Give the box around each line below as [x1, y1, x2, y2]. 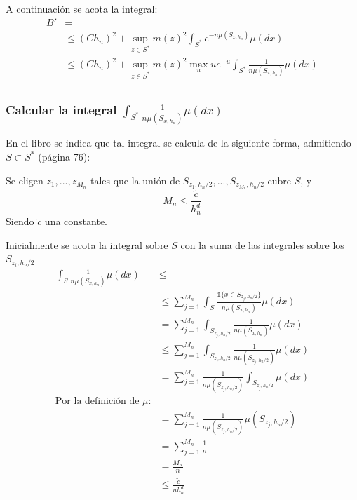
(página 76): [38, 149, 90, 164]
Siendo [6, 214, 34, 229]
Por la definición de [55, 396, 140, 406]
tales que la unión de [90, 173, 180, 187]
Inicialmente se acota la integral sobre [6, 237, 168, 252]
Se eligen [6, 173, 43, 187]
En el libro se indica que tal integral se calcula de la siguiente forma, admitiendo [6, 135, 351, 150]
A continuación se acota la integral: [6, 1, 158, 15]
